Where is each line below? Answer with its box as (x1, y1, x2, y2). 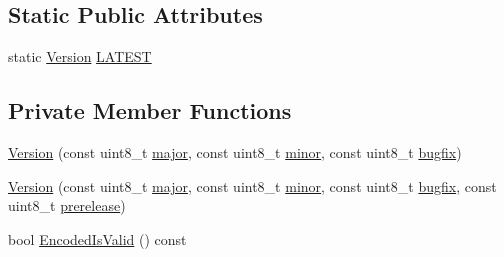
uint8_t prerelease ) (8, 195, 126, 216)
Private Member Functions (8, 95, 292, 126)
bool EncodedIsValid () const (8, 228, 187, 249)
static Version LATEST (8, 46, 152, 67)
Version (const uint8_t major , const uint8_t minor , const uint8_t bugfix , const (8, 175, 497, 196)
